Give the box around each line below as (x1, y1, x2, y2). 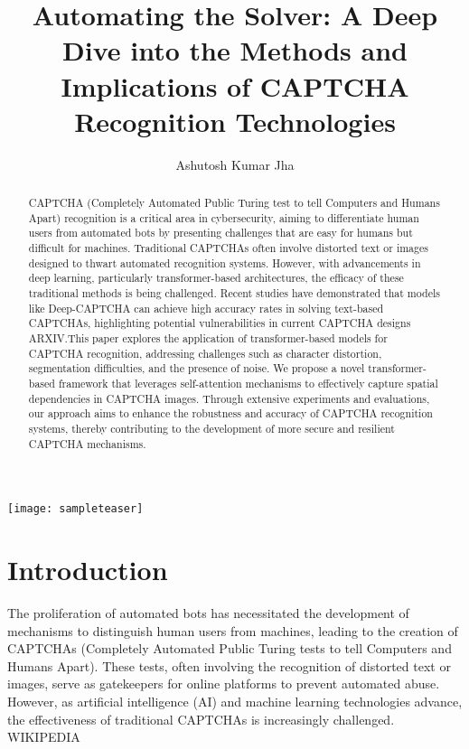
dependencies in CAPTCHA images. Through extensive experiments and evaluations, (28, 390, 430, 406)
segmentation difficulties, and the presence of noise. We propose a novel (28, 360, 365, 376)
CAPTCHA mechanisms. (28, 435, 146, 451)
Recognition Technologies (74, 102, 396, 139)
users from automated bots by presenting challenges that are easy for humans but (28, 225, 413, 240)
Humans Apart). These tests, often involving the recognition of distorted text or (7, 656, 451, 675)
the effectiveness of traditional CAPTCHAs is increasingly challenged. (7, 709, 395, 728)
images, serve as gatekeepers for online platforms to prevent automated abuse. (7, 674, 440, 693)
